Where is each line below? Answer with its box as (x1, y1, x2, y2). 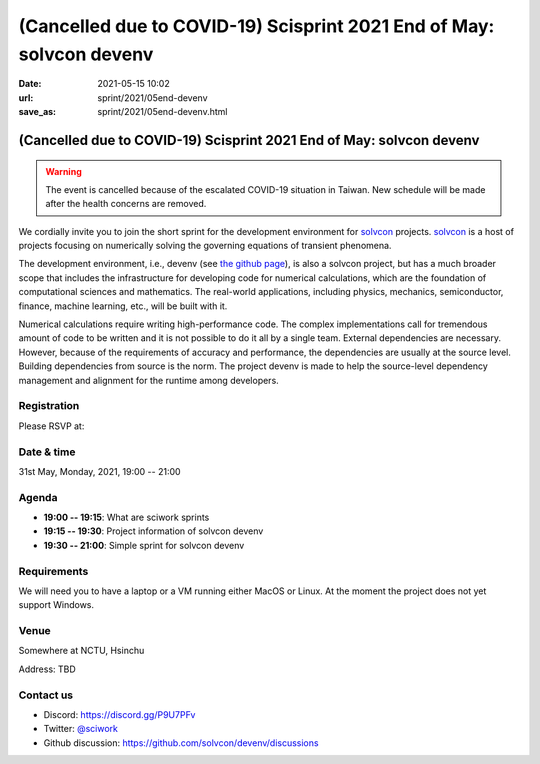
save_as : (18, 106, 57, 118)
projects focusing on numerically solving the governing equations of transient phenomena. (18, 240, 392, 252)
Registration (18, 399, 80, 413)
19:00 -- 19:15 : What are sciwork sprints (43, 511, 210, 524)
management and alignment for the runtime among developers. (18, 374, 279, 386)
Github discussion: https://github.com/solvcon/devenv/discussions (43, 736, 319, 749)
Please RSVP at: (18, 420, 85, 432)
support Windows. (18, 599, 95, 611)
